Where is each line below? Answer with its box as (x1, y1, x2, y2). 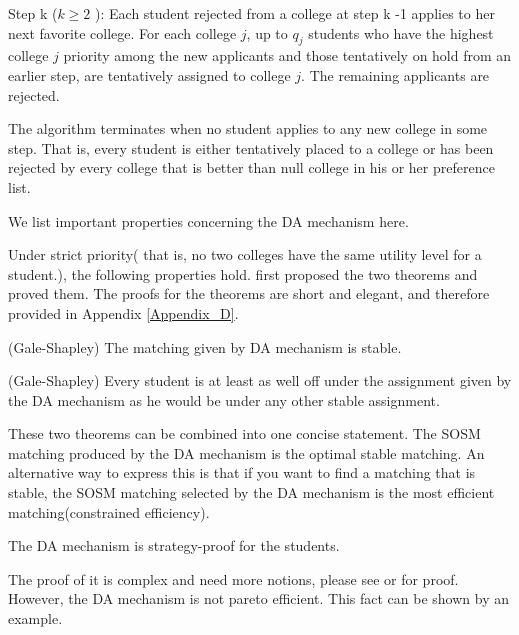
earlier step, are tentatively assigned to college (8, 64, 291, 85)
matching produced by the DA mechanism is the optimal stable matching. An (8, 442, 485, 463)
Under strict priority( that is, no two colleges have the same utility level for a (8, 244, 482, 265)
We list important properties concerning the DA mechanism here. (8, 210, 409, 231)
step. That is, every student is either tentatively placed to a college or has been (8, 137, 494, 158)
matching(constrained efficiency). (8, 501, 210, 522)
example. (8, 608, 63, 629)
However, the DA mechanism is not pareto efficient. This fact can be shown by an (8, 588, 510, 609)
